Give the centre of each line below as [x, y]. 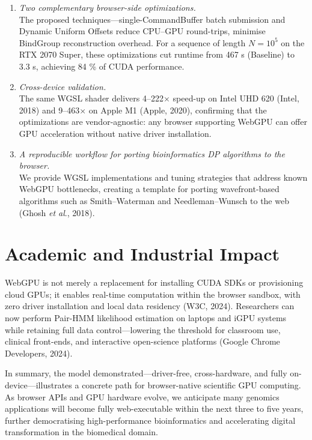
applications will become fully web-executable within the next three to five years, [154, 408]
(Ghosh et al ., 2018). [57, 212]
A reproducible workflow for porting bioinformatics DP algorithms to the [152, 153]
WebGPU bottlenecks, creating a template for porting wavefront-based [149, 189]
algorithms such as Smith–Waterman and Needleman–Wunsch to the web [154, 200]
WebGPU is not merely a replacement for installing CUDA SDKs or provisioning [154, 282]
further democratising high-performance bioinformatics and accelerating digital [150, 420]
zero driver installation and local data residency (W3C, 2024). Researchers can [150, 306]
